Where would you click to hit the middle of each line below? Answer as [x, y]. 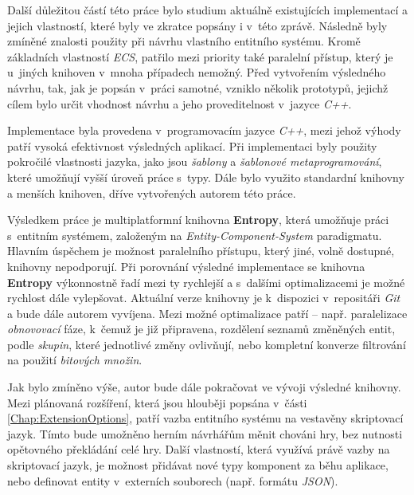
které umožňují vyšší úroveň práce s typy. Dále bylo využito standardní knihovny [206, 177]
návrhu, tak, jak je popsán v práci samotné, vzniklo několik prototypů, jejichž [198, 87]
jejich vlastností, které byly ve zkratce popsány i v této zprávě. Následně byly [197, 25]
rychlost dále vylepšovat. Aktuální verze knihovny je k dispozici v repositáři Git [204, 298]
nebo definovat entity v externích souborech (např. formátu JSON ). [173, 480]
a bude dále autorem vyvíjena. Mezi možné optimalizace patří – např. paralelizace [207, 313]
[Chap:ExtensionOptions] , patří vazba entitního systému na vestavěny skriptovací [205, 418]
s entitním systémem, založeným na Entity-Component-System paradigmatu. [195, 235]
